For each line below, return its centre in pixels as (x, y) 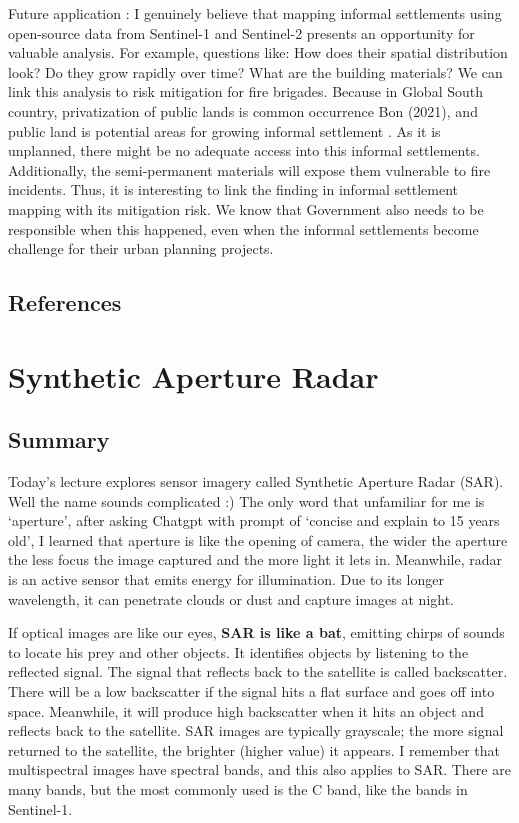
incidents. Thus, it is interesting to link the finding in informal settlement (233, 189)
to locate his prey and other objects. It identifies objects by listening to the (238, 651)
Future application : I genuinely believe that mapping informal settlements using (255, 13)
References (65, 302)
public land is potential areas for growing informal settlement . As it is (224, 130)
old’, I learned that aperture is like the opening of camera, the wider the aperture (258, 539)
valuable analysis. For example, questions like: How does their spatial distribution (258, 52)
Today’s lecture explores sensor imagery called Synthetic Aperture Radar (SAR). (256, 481)
